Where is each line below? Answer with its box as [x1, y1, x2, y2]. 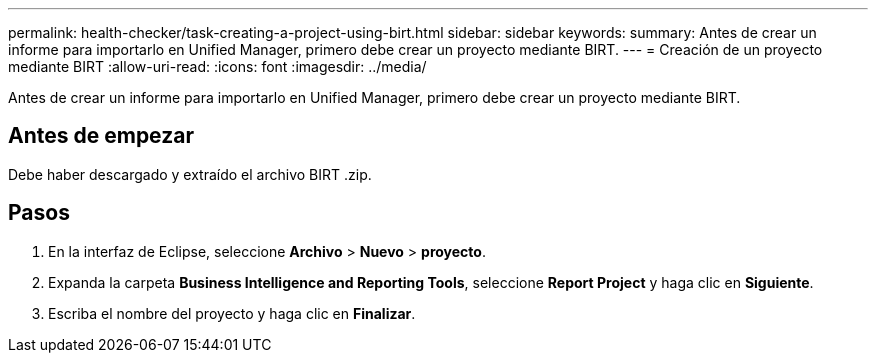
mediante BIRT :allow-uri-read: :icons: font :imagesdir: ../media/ [8, 58, 427, 75]
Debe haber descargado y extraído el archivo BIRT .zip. [8, 165, 372, 183]
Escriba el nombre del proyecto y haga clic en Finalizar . [48, 304, 416, 322]
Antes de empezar [8, 123, 194, 149]
